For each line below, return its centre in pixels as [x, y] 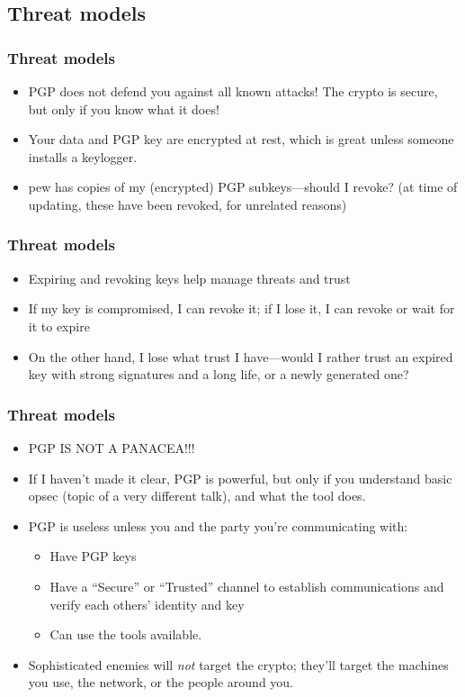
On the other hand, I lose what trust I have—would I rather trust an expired [241, 356]
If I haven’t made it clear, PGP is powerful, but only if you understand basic [240, 478]
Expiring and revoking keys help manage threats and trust [189, 278]
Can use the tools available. [126, 634]
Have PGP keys [93, 556]
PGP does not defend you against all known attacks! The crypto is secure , [233, 91]
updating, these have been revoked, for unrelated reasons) [188, 204]
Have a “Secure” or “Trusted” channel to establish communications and [247, 586]
